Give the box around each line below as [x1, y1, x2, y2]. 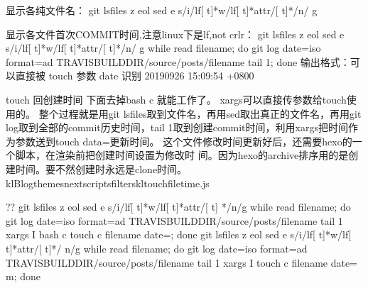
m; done [6, 269, 40, 284]
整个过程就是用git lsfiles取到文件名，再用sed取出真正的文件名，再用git [38, 106, 362, 121]
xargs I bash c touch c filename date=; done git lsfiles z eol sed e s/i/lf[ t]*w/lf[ [6, 227, 352, 242]
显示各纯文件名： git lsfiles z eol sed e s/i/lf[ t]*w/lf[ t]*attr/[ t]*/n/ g [6, 3, 318, 17]
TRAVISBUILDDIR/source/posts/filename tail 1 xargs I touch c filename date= [6, 255, 358, 270]
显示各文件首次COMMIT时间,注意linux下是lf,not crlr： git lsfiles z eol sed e [6, 26, 345, 41]
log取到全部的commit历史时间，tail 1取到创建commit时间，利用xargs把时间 [6, 120, 348, 135]
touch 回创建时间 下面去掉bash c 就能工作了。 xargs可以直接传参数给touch [6, 92, 347, 106]
